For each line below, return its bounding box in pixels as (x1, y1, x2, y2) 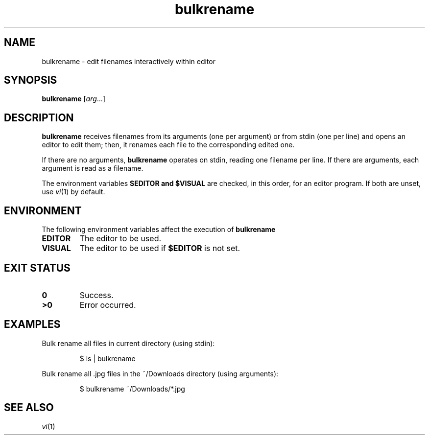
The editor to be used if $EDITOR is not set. (79, 243, 240, 254)
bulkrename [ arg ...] (42, 94, 106, 103)
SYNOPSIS (4, 74, 57, 87)
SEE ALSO (4, 401, 54, 414)
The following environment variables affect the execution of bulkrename (42, 225, 276, 234)
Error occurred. (79, 300, 136, 310)
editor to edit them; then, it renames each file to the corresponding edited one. (42, 140, 295, 149)
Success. (79, 290, 114, 300)
